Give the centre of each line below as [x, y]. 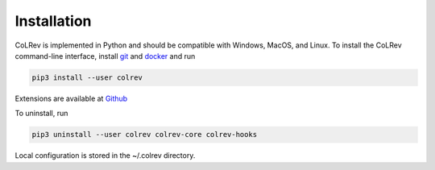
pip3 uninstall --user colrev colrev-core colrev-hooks [145, 135]
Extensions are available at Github [71, 98]
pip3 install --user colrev [87, 77]
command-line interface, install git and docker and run [105, 56]
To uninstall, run [41, 114]
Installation [53, 21]
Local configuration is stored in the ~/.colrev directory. [105, 155]
